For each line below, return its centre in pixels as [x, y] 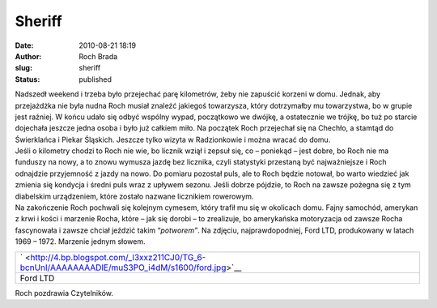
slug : [23, 68]
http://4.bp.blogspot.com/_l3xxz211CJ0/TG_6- [118, 257]
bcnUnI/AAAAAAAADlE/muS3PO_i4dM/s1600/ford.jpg [123, 267]
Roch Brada [98, 56]
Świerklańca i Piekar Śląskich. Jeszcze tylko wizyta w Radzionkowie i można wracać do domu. [173, 139]
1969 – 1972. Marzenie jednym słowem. [80, 242]
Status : [28, 79]
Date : [24, 45]
